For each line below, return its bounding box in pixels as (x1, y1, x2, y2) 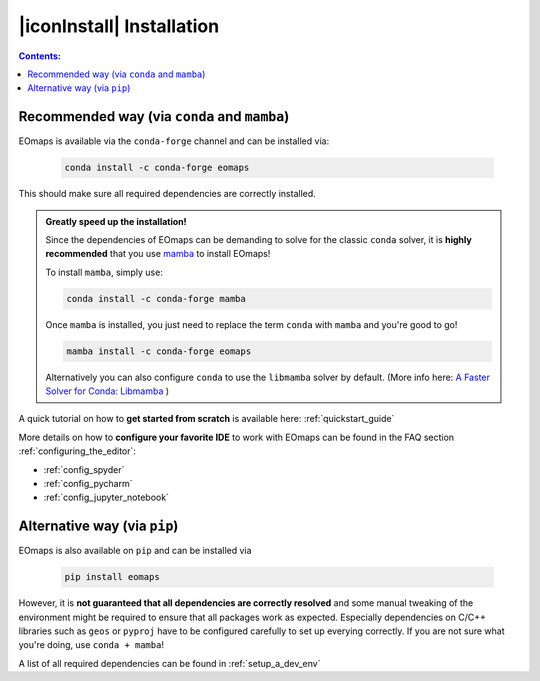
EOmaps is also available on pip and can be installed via (18, 545, 252, 557)
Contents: (18, 50, 62, 62)
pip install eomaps (64, 571, 160, 583)
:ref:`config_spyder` (43, 463, 125, 475)
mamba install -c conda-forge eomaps (66, 345, 252, 357)
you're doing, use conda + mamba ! (18, 639, 165, 651)
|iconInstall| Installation (18, 15, 220, 37)
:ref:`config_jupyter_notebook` (43, 491, 170, 504)
